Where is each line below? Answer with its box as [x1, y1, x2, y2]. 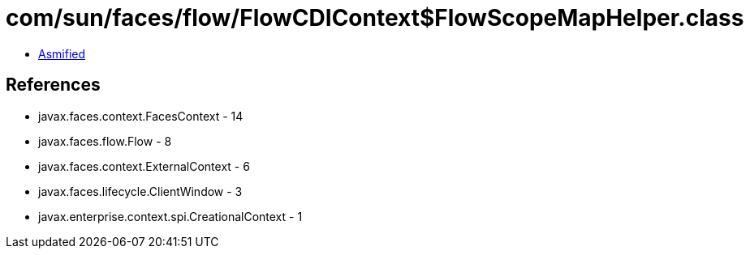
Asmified [38, 46, 86, 61]
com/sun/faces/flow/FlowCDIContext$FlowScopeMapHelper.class [6, 4, 744, 32]
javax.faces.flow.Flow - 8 [38, 134, 172, 148]
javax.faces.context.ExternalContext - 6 [38, 159, 250, 173]
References [6, 74, 101, 96]
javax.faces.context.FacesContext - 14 [38, 108, 244, 123]
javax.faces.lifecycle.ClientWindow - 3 [38, 184, 243, 198]
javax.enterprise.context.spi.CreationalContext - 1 [38, 209, 303, 223]
